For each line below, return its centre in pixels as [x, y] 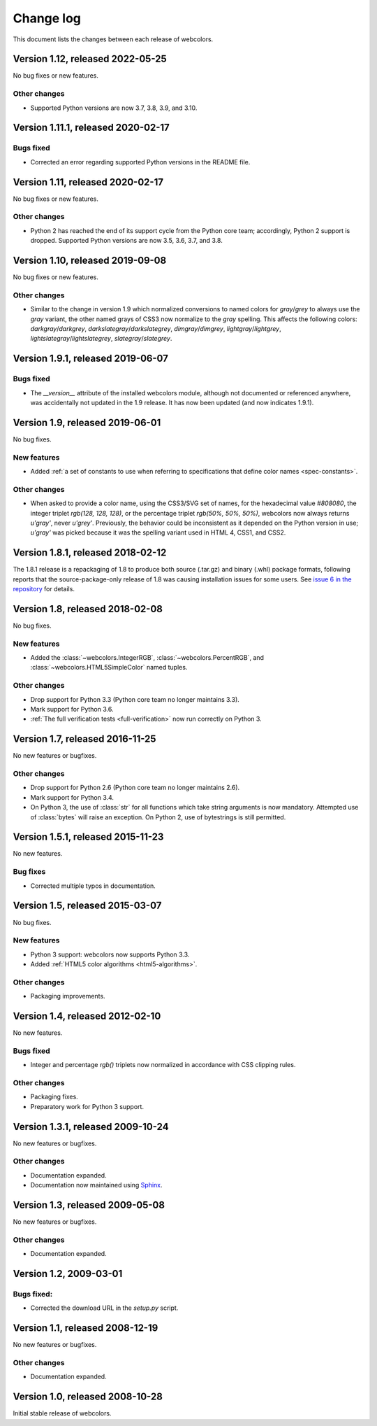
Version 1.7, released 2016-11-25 [84, 739]
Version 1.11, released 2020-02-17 [88, 182]
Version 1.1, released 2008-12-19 [86, 1328]
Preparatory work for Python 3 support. [87, 1106]
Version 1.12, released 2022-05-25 [90, 59]
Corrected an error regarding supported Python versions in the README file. [140, 162]
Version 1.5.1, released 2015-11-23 [88, 837]
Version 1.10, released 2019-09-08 [90, 260]
